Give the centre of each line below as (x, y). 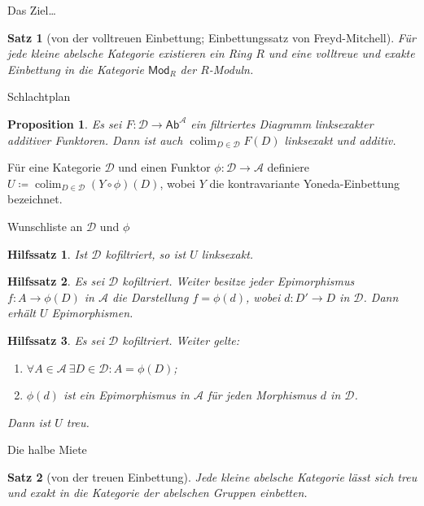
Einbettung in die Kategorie (76, 69)
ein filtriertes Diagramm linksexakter (282, 123)
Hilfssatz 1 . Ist (48, 253)
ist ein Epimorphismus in (126, 395)
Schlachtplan (39, 96)
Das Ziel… (32, 10)
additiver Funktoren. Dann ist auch (95, 140)
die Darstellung (150, 297)
